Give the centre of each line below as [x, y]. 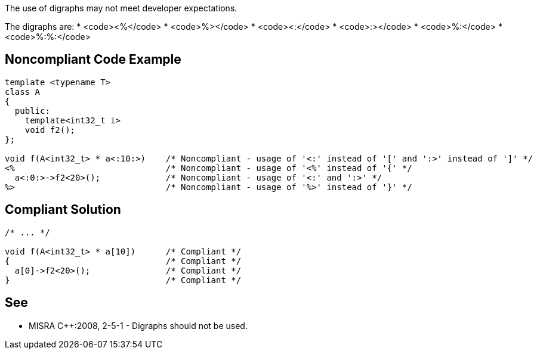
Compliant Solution [63, 210]
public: [32, 111]
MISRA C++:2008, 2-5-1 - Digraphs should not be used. [138, 325]
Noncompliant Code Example [93, 60]
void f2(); [50, 130]
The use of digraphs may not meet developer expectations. [121, 8]
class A [23, 91]
